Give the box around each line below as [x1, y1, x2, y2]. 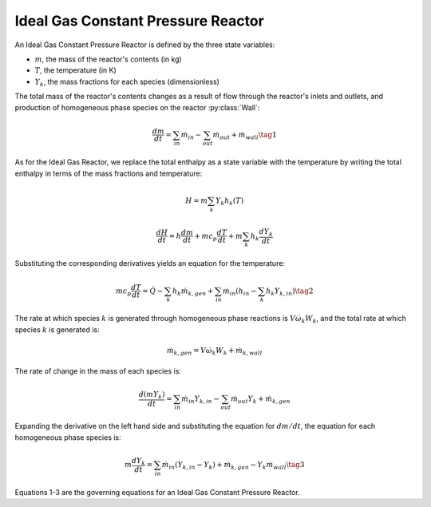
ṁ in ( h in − [222, 286, 257, 297]
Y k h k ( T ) [215, 196, 244, 207]
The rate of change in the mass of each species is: [14, 366, 181, 376]
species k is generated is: [14, 324, 100, 335]
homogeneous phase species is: [14, 432, 121, 442]
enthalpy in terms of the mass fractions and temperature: [14, 168, 203, 178]
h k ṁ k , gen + [172, 286, 214, 297]
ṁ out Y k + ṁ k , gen [230, 394, 291, 405]
